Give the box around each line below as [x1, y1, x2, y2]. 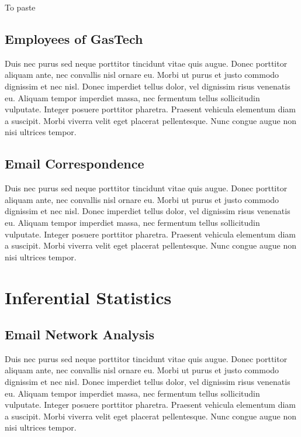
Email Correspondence [5, 154, 144, 173]
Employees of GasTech [5, 29, 143, 47]
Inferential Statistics [5, 285, 172, 309]
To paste [5, 1, 36, 13]
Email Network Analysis [5, 325, 155, 343]
